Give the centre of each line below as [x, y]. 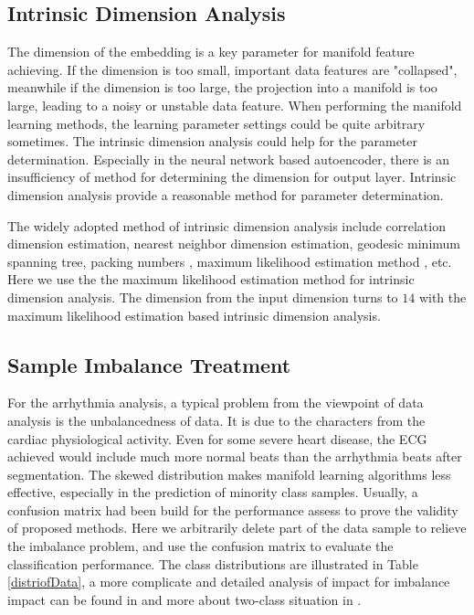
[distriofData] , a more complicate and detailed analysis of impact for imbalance [229, 582]
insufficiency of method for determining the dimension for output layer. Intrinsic [232, 177]
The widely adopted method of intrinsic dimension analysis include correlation [226, 225]
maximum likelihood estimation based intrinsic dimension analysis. [194, 315]
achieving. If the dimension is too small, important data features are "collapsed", [232, 69]
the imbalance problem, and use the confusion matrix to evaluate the [200, 546]
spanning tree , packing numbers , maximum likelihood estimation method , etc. [230, 261]
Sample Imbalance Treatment [149, 364]
